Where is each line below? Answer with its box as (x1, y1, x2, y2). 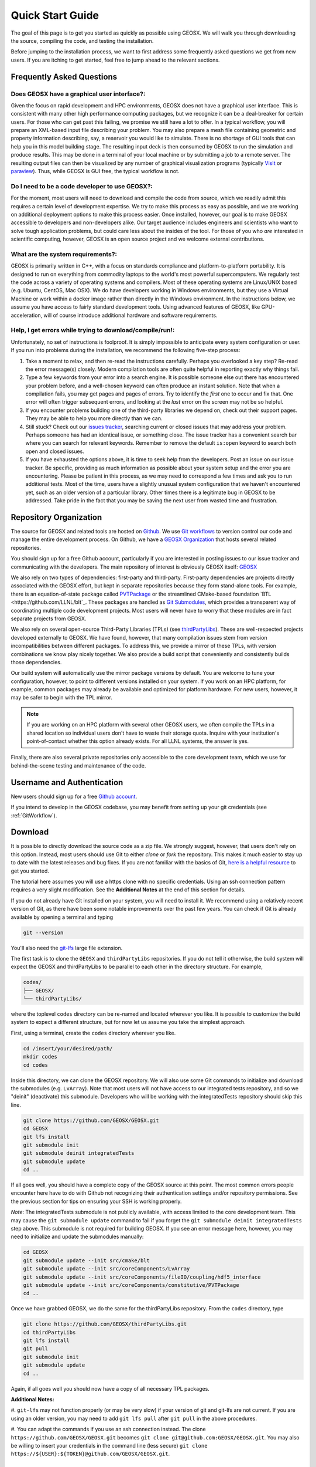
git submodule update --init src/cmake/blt (23, 1257, 150, 1264)
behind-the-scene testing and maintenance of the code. (11, 762, 146, 769)
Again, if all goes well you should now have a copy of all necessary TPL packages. (11, 1385, 210, 1392)
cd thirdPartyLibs (23, 1329, 76, 1336)
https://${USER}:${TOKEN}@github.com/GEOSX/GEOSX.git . (11, 1450, 170, 1458)
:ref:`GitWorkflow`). (11, 812, 57, 819)
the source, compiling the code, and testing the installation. (11, 37, 154, 44)
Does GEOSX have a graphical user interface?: (11, 90, 146, 98)
